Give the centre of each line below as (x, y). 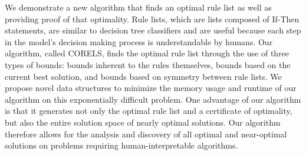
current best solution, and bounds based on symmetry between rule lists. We (143, 76)
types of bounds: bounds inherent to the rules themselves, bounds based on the (148, 64)
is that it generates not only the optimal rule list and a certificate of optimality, (149, 111)
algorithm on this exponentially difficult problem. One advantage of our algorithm (153, 99)
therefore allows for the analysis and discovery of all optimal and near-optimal (146, 134)
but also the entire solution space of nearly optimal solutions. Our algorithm (143, 122)
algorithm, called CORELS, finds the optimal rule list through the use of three (147, 53)
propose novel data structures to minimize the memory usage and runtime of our (151, 88)
